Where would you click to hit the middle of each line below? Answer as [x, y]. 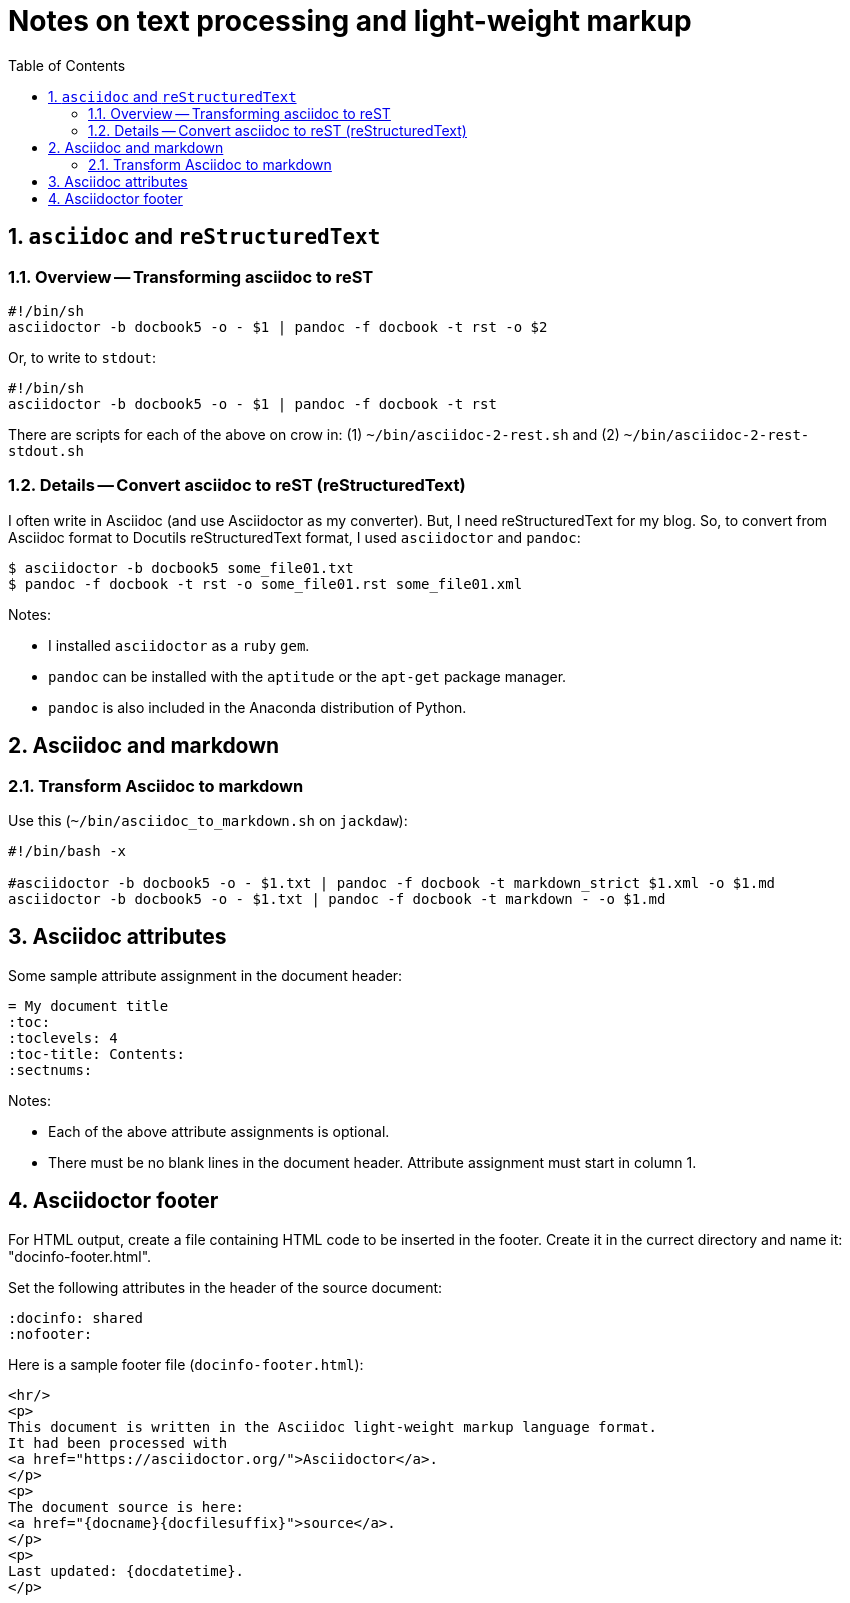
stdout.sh [46, 450]
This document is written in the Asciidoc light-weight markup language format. [333, 1426]
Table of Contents [67, 65]
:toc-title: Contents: [97, 1053]
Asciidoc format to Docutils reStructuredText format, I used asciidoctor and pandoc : [294, 537]
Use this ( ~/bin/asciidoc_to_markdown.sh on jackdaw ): [208, 820]
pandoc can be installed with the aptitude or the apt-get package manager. [307, 676]
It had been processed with [118, 1442]
